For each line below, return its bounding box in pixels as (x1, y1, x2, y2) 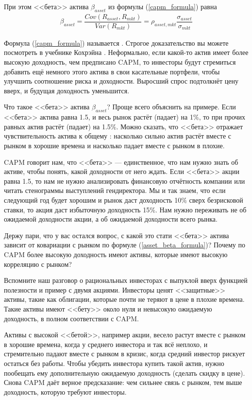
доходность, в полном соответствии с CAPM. (4, 313, 139, 323)
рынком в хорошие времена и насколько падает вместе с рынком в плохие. (4, 140, 225, 151)
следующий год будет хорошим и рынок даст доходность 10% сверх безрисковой (4, 195, 243, 205)
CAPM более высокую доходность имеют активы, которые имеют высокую (4, 249, 228, 259)
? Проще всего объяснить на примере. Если (107, 102, 236, 112)
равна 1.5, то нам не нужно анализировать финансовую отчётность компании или (4, 175, 245, 186)
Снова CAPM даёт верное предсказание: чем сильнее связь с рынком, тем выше (4, 377, 242, 387)
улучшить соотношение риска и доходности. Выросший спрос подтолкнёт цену (4, 76, 238, 86)
